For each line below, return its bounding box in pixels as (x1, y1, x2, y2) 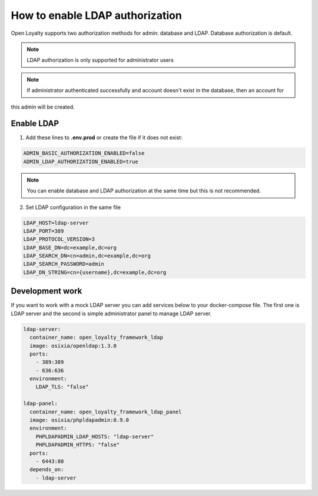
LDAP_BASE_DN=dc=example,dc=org (23, 244, 117, 251)
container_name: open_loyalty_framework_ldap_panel (29, 408, 182, 415)
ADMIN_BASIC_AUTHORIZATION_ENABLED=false (23, 150, 145, 156)
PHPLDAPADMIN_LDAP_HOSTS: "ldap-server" (35, 433, 154, 440)
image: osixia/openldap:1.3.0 (29, 342, 117, 349)
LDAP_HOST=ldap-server (23, 219, 89, 226)
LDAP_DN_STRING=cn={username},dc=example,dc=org (23, 269, 167, 276)
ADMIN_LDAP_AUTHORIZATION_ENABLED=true (23, 158, 138, 165)
